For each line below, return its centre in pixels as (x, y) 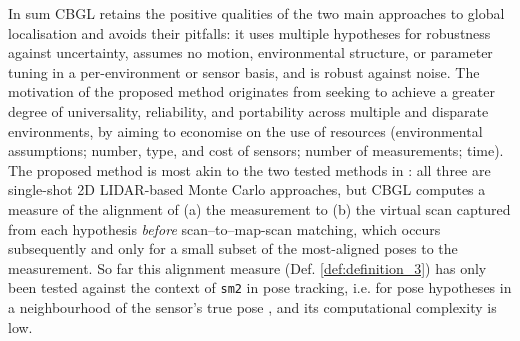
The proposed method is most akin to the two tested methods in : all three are (249, 169)
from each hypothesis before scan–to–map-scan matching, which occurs (224, 228)
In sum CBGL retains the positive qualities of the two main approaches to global (256, 13)
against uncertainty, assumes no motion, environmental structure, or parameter (250, 52)
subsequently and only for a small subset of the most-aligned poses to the (233, 248)
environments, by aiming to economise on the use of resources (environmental (245, 130)
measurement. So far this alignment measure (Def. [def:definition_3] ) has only (247, 267)
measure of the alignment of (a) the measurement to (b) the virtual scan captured (259, 208)
